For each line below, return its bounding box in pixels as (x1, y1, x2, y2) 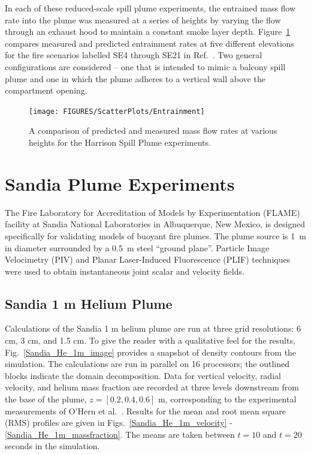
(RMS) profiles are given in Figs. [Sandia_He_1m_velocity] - (5, 416, 233, 429)
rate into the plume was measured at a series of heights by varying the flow (5, 13, 281, 26)
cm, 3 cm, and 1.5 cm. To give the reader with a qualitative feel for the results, (5, 334, 295, 347)
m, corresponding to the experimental (158, 393, 297, 405)
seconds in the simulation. (5, 440, 100, 452)
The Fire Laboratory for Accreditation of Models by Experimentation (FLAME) (5, 206, 300, 218)
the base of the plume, (5, 393, 87, 405)
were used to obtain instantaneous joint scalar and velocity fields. (5, 264, 244, 277)
